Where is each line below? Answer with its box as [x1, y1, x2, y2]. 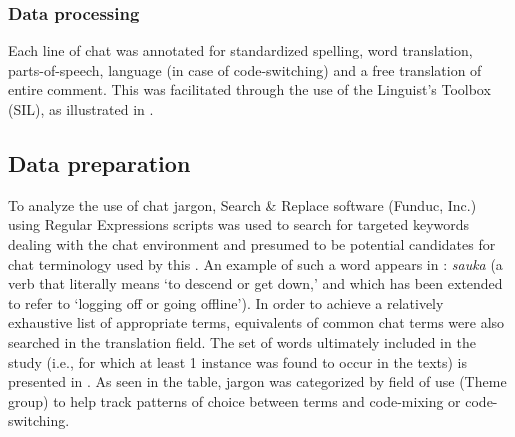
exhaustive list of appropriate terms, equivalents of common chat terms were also [8, 312, 505, 333]
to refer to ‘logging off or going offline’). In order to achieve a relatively [8, 292, 444, 313]
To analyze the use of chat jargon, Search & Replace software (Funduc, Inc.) [8, 194, 477, 215]
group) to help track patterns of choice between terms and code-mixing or [8, 390, 461, 411]
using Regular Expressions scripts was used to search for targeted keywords [8, 214, 470, 235]
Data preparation [8, 147, 191, 178]
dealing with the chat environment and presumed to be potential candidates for [8, 233, 496, 254]
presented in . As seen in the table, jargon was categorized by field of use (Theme [8, 371, 507, 392]
